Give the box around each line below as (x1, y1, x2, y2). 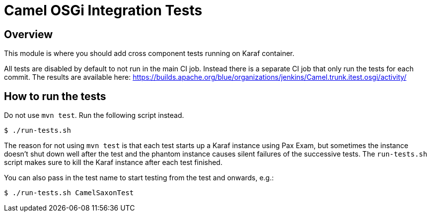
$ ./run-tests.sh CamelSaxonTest (4, 189, 134, 197)
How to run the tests (4, 90, 106, 103)
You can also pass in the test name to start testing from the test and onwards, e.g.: (4, 173, 274, 182)
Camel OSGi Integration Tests (4, 2, 203, 19)
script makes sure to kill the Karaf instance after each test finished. (4, 158, 222, 167)
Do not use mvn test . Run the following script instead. (4, 111, 184, 120)
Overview (4, 28, 53, 41)
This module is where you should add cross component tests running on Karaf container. (4, 49, 294, 58)
